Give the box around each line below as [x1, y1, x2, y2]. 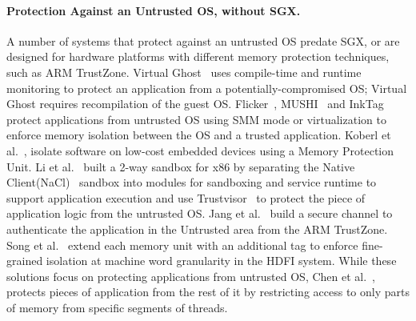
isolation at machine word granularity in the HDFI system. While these [46, 252, 397, 269]
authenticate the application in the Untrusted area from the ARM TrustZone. [6, 220, 388, 237]
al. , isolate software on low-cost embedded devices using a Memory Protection [6, 142, 394, 158]
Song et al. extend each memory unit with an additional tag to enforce [6, 236, 358, 253]
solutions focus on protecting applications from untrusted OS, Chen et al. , [6, 267, 376, 284]
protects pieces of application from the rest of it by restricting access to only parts [6, 283, 410, 300]
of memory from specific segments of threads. [6, 299, 228, 315]
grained [6, 252, 43, 269]
